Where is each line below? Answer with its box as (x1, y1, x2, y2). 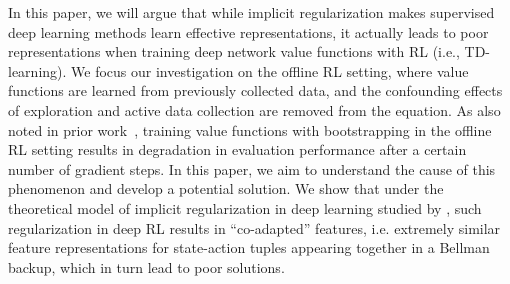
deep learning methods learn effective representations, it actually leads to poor (8, 21, 489, 42)
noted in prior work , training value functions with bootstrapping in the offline (8, 119, 492, 140)
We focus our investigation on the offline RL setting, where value (71, 60, 469, 81)
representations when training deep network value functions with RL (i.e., (8, 41, 460, 62)
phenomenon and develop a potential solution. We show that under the (8, 178, 444, 199)
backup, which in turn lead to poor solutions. (8, 256, 285, 277)
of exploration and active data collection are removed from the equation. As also (8, 99, 501, 120)
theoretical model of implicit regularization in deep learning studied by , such (8, 197, 482, 218)
